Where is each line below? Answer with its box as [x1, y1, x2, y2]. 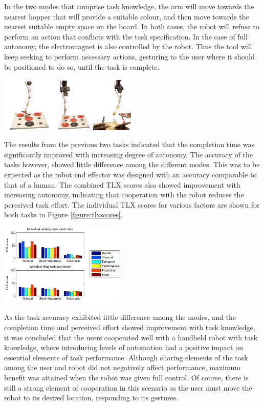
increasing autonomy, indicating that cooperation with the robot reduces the [4, 189, 244, 200]
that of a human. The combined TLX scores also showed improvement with [4, 179, 240, 190]
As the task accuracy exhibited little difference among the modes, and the [4, 312, 236, 322]
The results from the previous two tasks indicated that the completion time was [4, 139, 254, 150]
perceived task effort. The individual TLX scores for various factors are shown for [4, 199, 260, 210]
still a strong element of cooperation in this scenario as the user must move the [4, 382, 252, 393]
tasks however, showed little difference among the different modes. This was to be [4, 159, 260, 170]
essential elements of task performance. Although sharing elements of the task [4, 352, 248, 362]
